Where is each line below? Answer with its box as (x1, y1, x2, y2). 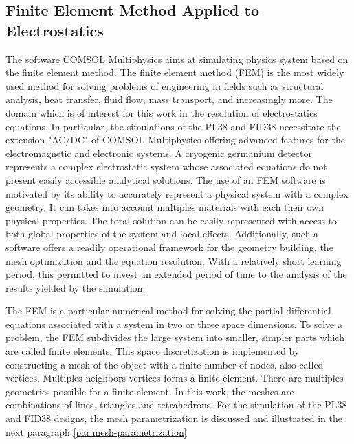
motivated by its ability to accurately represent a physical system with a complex (5, 186, 349, 200)
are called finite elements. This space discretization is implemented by (5, 344, 300, 358)
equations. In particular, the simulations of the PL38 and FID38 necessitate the (5, 119, 341, 133)
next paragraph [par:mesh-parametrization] (5, 424, 187, 439)
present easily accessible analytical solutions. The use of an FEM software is (5, 172, 326, 187)
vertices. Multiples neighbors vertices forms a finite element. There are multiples (5, 371, 344, 385)
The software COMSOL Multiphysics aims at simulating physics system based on (5, 51, 349, 66)
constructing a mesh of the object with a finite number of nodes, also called (5, 357, 324, 371)
